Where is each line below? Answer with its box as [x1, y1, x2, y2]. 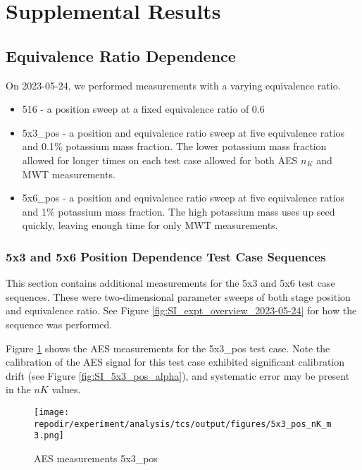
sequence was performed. [6, 316, 113, 331]
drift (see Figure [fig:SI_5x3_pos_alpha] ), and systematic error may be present [6, 368, 350, 383]
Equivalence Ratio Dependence [6, 44, 236, 66]
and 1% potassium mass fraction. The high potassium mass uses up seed [22, 204, 335, 218]
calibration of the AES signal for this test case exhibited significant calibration [6, 354, 345, 369]
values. [51, 382, 81, 397]
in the [6, 382, 31, 397]
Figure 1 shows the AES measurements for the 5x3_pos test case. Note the [6, 340, 330, 355]
